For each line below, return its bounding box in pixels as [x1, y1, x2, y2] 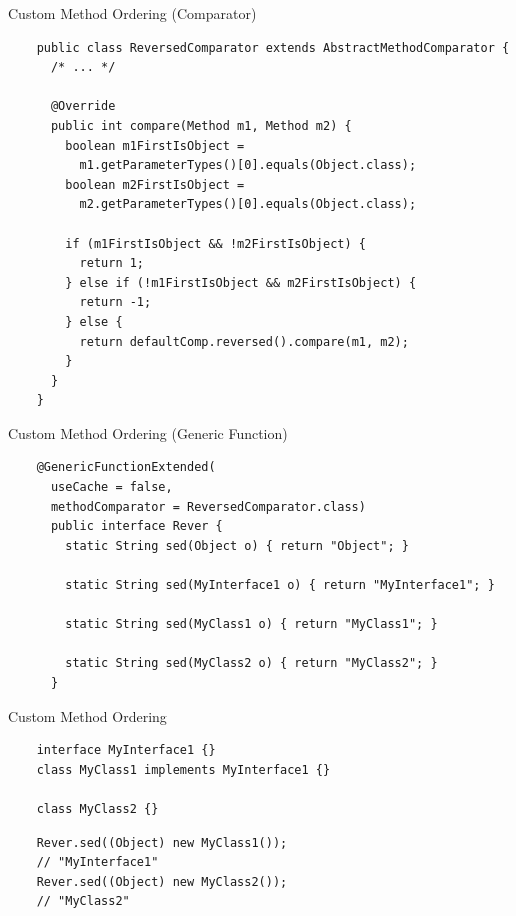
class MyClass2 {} [36, 801, 159, 816]
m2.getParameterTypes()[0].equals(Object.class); [79, 197, 417, 212]
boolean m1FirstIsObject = [65, 138, 245, 153]
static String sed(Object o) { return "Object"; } [65, 538, 409, 553]
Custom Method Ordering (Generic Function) [8, 422, 288, 443]
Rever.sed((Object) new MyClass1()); [36, 835, 288, 850]
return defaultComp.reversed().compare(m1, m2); [79, 334, 409, 349]
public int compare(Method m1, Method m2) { [50, 118, 352, 133]
